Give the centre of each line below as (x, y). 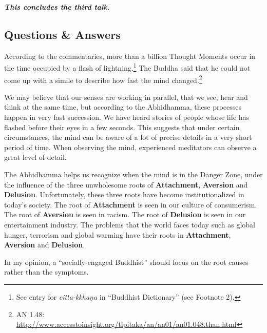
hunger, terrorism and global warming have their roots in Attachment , (118, 234)
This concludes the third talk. (57, 7)
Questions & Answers (62, 34)
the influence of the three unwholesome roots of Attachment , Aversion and (126, 184)
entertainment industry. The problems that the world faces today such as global (130, 225)
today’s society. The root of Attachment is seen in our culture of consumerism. (131, 204)
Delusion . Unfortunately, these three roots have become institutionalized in (124, 194)
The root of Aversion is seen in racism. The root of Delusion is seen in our (125, 214)
